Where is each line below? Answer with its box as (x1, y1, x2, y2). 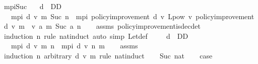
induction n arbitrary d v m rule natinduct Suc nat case (4, 50, 213, 60)
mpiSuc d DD (4, 1, 61, 11)
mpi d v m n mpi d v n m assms (11, 40, 138, 51)
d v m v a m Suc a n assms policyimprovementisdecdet (4, 21, 201, 31)
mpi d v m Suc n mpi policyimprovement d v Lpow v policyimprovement (11, 11, 254, 21)
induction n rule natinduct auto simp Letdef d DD (4, 30, 188, 41)
